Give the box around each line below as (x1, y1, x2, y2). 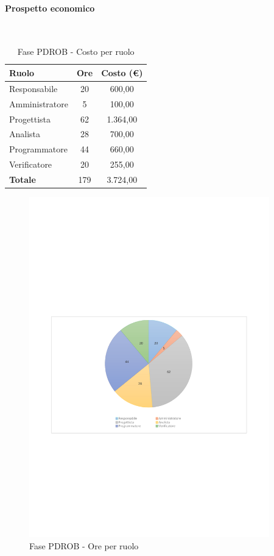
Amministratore (9, 97, 68, 110)
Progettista (9, 112, 51, 125)
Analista (9, 127, 41, 140)
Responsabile (9, 82, 58, 94)
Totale (9, 173, 36, 185)
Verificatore (9, 158, 52, 171)
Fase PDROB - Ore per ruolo (29, 539, 139, 552)
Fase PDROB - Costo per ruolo (17, 45, 135, 58)
